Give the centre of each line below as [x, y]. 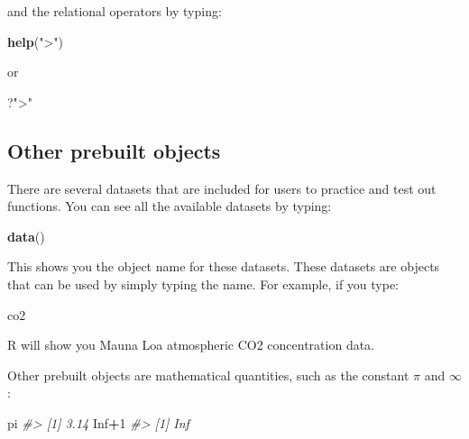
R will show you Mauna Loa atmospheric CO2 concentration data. [191, 345]
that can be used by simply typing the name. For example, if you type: [203, 284]
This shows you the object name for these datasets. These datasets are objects [224, 266]
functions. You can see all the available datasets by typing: [170, 206]
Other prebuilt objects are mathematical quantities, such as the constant [208, 375]
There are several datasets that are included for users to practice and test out [222, 188]
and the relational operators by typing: [115, 11]
